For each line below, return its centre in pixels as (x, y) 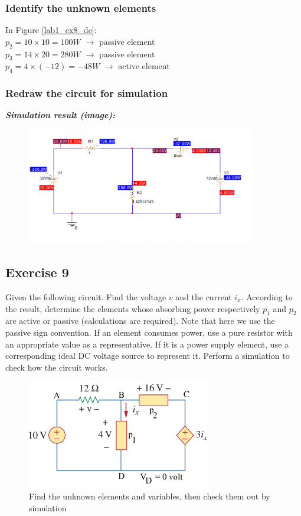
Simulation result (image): (60, 115)
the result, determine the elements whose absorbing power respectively (133, 308)
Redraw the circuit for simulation (87, 93)
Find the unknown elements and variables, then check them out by (150, 496)
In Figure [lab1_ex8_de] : (51, 30)
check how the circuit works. (57, 367)
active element (144, 66)
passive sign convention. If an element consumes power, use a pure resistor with (149, 332)
